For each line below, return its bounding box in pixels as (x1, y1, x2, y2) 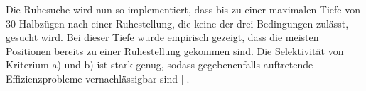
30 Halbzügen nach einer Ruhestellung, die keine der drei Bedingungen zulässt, (6, 16, 349, 30)
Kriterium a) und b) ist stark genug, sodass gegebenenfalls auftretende (6, 57, 313, 72)
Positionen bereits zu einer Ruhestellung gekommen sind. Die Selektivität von (6, 43, 344, 58)
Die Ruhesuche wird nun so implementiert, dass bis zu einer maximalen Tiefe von (6, 2, 361, 16)
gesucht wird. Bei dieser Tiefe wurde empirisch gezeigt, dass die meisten (6, 30, 319, 44)
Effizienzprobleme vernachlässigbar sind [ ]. (6, 71, 190, 85)
